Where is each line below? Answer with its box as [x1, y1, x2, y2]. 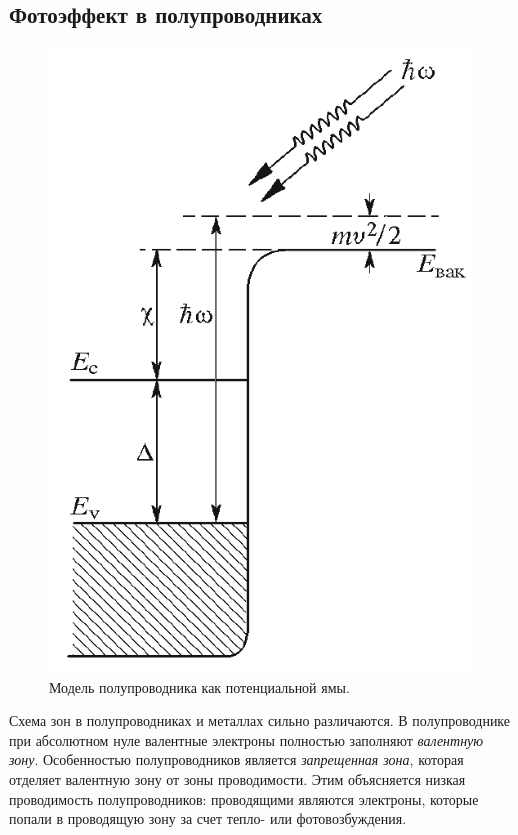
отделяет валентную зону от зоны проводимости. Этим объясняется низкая [9, 768, 466, 789]
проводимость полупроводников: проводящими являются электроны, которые [9, 788, 479, 809]
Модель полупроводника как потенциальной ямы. [49, 676, 350, 697]
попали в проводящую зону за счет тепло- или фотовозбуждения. [9, 808, 407, 829]
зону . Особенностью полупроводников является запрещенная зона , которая [9, 749, 464, 770]
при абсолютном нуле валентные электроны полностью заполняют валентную [9, 729, 484, 750]
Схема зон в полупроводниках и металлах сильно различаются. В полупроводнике [9, 710, 511, 731]
